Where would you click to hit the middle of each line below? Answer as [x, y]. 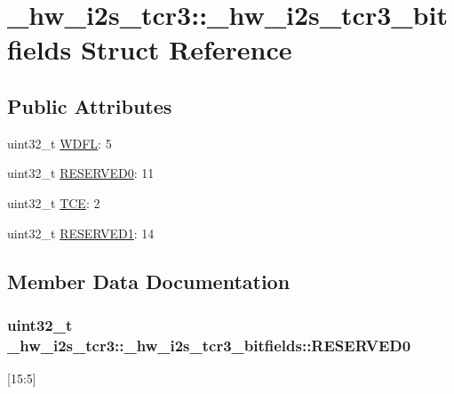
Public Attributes [90, 105]
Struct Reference [186, 49]
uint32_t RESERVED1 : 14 [81, 233]
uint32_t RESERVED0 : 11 [81, 173]
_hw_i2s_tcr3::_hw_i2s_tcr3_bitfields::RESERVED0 [209, 345]
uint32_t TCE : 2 [54, 202]
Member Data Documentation [149, 281]
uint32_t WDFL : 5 [60, 143]
